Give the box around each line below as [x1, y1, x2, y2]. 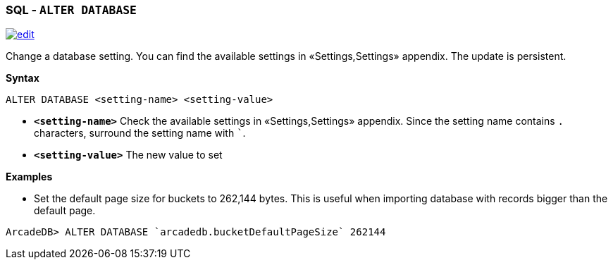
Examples [6, 171, 53, 183]
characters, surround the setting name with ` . [34, 127, 246, 140]
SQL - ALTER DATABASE [6, 3, 137, 17]
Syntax [6, 72, 39, 85]
